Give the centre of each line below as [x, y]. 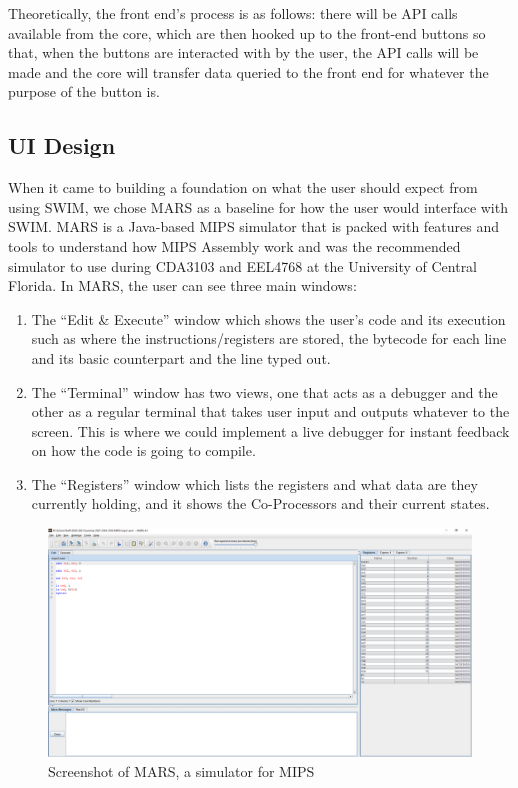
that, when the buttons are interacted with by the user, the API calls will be [243, 52]
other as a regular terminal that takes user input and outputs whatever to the [270, 411]
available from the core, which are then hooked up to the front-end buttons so [247, 32]
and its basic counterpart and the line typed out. [181, 357]
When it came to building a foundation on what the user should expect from [243, 187]
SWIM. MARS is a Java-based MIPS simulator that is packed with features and [254, 226]
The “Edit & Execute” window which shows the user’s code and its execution [268, 318]
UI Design [62, 145]
